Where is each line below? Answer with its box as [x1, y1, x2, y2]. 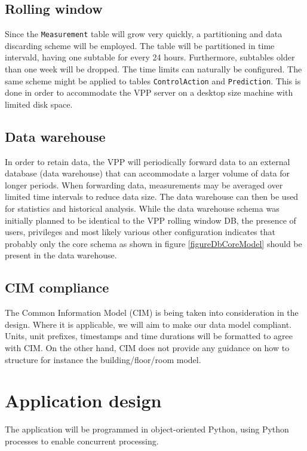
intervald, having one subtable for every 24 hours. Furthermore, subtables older [5, 51, 295, 63]
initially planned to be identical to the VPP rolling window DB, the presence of [5, 214, 296, 226]
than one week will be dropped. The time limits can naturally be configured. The [5, 63, 302, 75]
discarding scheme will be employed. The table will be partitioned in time [5, 39, 275, 51]
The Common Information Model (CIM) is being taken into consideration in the [5, 306, 299, 319]
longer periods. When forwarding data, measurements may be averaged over [5, 178, 283, 191]
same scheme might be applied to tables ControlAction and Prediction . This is [5, 74, 301, 87]
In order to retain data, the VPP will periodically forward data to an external [5, 155, 290, 167]
